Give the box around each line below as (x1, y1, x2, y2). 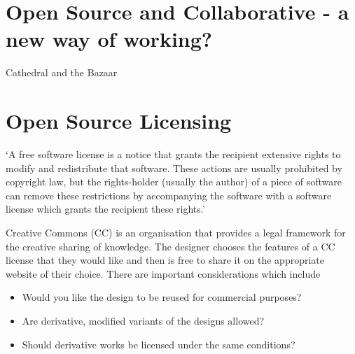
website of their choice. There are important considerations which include (6, 266, 321, 281)
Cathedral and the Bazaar (6, 65, 118, 80)
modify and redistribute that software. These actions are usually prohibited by (6, 160, 342, 175)
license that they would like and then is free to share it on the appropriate (6, 253, 324, 267)
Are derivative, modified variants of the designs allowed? (22, 313, 265, 327)
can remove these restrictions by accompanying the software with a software (6, 187, 332, 202)
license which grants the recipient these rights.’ (6, 201, 205, 216)
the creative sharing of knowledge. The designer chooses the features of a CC (6, 239, 335, 253)
